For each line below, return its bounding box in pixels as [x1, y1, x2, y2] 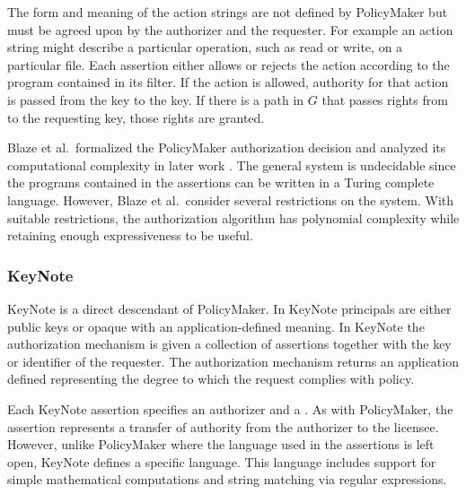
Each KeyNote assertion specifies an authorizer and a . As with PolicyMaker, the [7, 399, 453, 418]
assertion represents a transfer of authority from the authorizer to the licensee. [7, 417, 439, 436]
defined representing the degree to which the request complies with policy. [7, 369, 415, 388]
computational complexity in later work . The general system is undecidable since [7, 155, 456, 174]
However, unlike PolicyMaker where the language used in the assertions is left [7, 435, 435, 454]
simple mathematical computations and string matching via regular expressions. [7, 470, 447, 489]
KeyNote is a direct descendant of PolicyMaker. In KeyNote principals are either [7, 299, 452, 317]
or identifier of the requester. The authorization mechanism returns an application [7, 351, 459, 370]
